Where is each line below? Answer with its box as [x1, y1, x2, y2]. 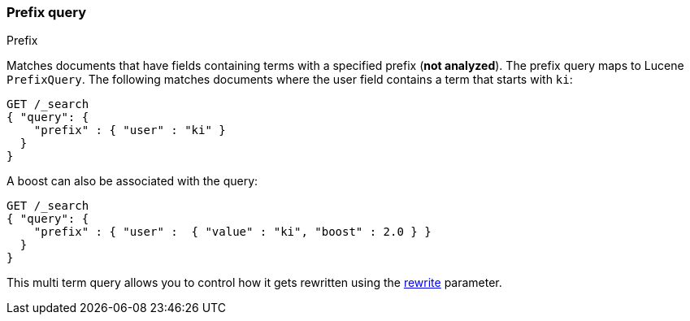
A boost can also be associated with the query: [7, 174, 258, 189]
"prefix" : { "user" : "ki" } [33, 124, 226, 137]
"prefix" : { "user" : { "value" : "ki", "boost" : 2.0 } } [33, 225, 432, 239]
